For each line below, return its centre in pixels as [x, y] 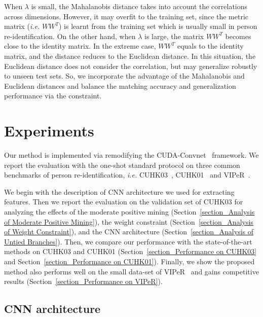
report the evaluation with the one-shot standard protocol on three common [122, 165]
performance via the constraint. [53, 96]
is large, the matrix [174, 36]
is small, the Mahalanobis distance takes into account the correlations [139, 6]
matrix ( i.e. [22, 26]
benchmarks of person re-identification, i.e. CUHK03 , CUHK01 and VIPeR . [127, 175]
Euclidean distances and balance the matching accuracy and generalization [120, 85]
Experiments [49, 131]
